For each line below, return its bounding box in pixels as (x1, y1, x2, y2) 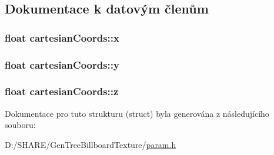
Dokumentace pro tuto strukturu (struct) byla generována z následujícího (5, 107, 269, 119)
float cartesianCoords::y (5, 57, 119, 72)
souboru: (5, 119, 36, 131)
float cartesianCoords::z (5, 84, 119, 99)
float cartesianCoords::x (5, 30, 119, 45)
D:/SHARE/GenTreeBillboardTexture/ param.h (5, 138, 176, 150)
